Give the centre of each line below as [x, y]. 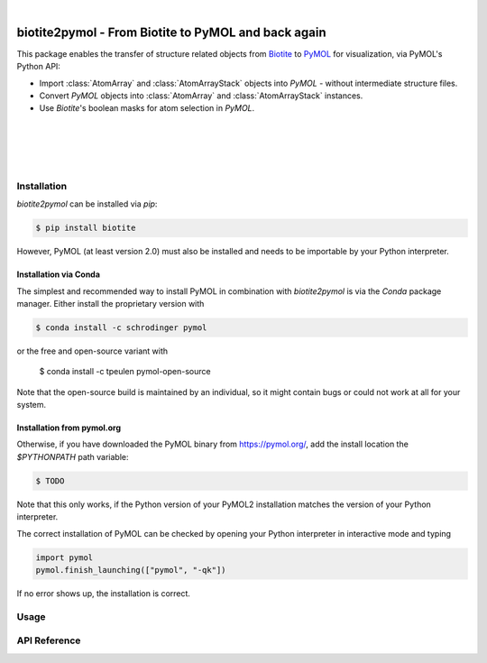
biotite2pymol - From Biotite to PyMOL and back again [171, 32]
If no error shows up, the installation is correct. [104, 593]
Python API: [38, 67]
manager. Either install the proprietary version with [110, 303]
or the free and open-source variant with [92, 351]
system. [32, 405]
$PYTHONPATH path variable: [73, 456]
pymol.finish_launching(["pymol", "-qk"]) [131, 570]
